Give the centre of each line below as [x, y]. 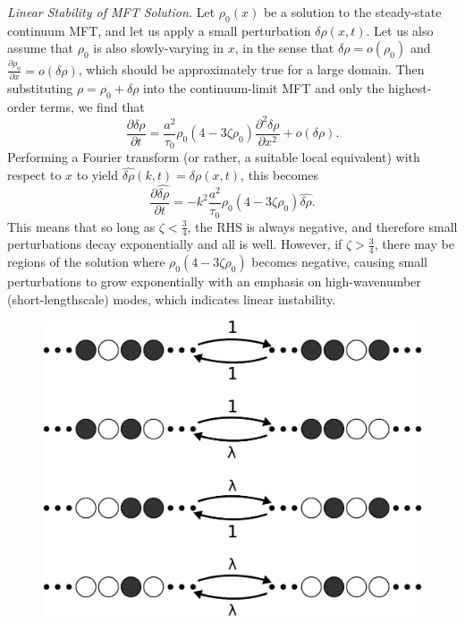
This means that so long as [81, 226]
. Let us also [400, 30]
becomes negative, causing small [339, 262]
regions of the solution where [86, 262]
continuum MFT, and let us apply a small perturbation [159, 30]
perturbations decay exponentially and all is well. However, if [175, 244]
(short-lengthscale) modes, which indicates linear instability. [172, 299]
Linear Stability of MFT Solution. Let [111, 12]
